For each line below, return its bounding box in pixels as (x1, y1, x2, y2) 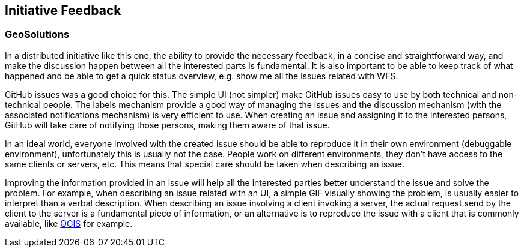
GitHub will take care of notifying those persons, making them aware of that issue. (5, 119, 330, 130)
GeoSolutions (5, 28, 70, 41)
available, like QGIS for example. (5, 218, 133, 229)
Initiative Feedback (5, 3, 121, 18)
